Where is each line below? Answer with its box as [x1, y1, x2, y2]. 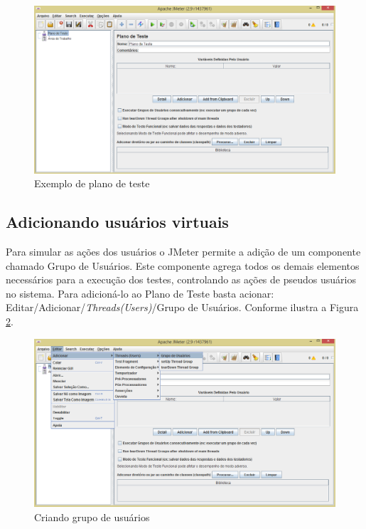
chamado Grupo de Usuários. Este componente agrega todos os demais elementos [6, 258, 360, 273]
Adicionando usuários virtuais [6, 211, 229, 233]
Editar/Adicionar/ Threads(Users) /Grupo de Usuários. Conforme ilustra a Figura [6, 300, 359, 315]
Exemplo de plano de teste [34, 176, 150, 191]
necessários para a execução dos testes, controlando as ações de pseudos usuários [6, 272, 356, 287]
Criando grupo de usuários [34, 509, 150, 524]
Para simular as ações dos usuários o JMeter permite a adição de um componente [6, 243, 361, 258]
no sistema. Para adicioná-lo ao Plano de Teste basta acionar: [6, 286, 274, 300]
